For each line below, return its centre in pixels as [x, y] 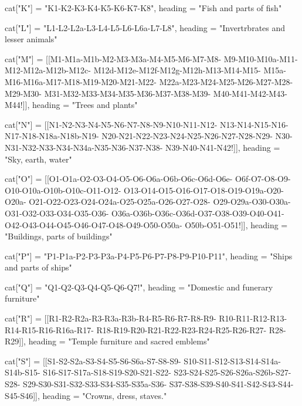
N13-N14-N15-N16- [254, 124]
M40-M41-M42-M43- [250, 93]
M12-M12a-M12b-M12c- [48, 70]
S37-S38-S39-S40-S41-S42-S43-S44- [231, 384]
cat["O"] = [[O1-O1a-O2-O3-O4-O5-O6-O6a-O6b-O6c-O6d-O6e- [119, 179]
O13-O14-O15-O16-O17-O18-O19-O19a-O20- [203, 190]
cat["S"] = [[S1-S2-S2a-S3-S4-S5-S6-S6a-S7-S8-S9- [93, 361]
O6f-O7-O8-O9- [263, 179]
